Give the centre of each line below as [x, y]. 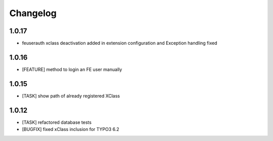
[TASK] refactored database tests [57, 122]
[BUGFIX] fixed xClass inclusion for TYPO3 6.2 [71, 129]
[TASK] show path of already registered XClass [71, 96]
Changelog [33, 13]
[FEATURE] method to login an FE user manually [72, 69]
